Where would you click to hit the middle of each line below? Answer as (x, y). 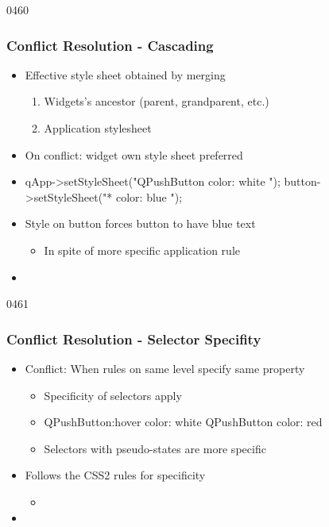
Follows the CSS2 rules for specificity (115, 475)
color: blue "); (149, 196)
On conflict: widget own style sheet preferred (134, 154)
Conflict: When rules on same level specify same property (165, 368)
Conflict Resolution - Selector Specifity (134, 339)
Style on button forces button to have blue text (140, 223)
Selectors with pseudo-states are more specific (155, 448)
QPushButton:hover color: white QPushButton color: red (183, 422)
